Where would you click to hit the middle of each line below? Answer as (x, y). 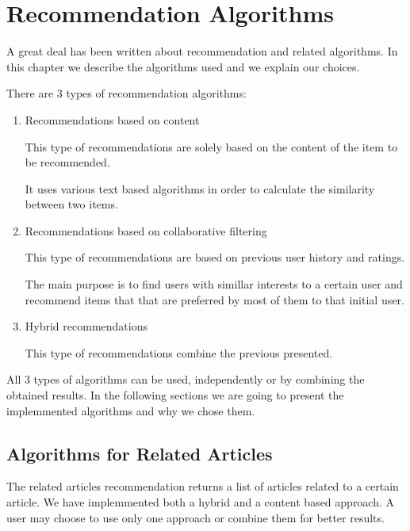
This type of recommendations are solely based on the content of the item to (211, 146)
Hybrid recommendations (86, 326)
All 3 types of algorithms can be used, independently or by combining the (186, 379)
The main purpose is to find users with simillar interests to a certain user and (214, 284)
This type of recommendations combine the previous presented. (179, 352)
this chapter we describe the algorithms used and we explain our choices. (183, 66)
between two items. (71, 204)
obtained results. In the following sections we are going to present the (175, 395)
